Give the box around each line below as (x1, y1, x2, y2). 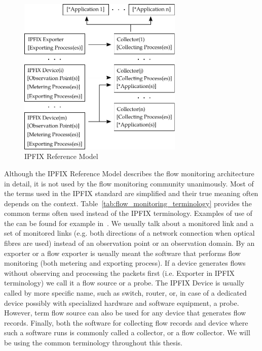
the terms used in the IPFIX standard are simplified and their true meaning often (4, 188, 258, 199)
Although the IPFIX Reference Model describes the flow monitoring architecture (4, 168, 254, 178)
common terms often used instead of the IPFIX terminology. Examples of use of (4, 208, 252, 218)
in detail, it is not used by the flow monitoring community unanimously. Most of (4, 178, 254, 188)
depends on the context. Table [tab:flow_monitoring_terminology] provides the (4, 198, 252, 208)
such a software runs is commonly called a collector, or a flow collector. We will (4, 327, 250, 338)
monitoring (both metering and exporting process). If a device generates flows (4, 258, 246, 268)
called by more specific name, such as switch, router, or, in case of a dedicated (4, 288, 247, 298)
